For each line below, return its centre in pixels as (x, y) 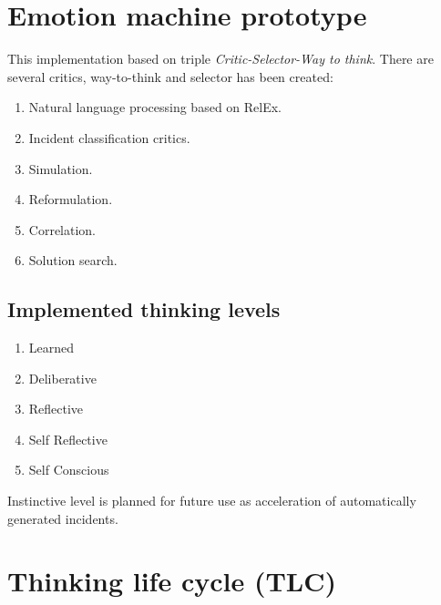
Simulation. (61, 168)
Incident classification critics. (109, 137)
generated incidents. (63, 518)
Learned (51, 348)
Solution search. (73, 260)
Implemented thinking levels (144, 309)
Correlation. (62, 229)
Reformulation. (71, 199)
